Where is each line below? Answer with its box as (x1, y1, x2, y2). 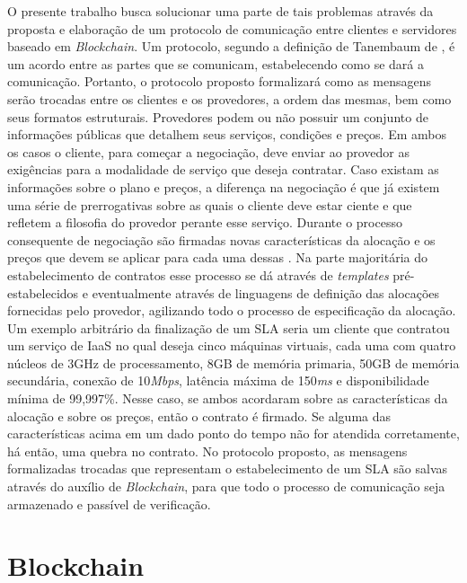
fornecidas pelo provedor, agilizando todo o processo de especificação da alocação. (7, 301, 456, 320)
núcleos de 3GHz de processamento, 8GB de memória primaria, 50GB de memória (7, 353, 460, 372)
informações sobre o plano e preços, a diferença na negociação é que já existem (7, 177, 440, 196)
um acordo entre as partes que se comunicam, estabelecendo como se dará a (7, 54, 425, 73)
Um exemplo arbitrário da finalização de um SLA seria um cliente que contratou (7, 318, 450, 337)
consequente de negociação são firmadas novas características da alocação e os (7, 230, 436, 249)
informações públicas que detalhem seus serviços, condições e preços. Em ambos (7, 125, 446, 144)
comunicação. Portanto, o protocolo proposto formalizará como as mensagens (7, 72, 432, 91)
